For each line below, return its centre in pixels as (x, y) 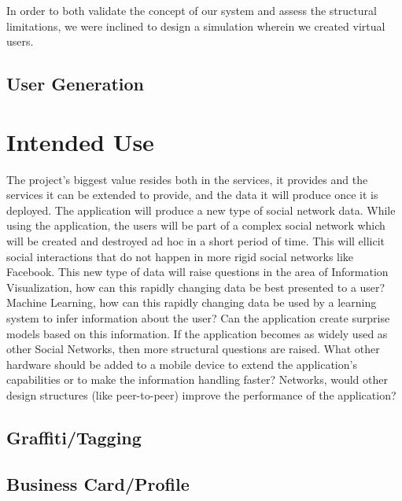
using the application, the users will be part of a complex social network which (196, 225)
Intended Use (80, 141)
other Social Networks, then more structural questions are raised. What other (193, 349)
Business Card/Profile (98, 483)
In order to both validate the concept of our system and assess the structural (192, 10)
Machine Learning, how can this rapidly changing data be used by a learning (192, 302)
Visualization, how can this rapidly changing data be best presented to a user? (196, 287)
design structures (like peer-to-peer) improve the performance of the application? (201, 395)
